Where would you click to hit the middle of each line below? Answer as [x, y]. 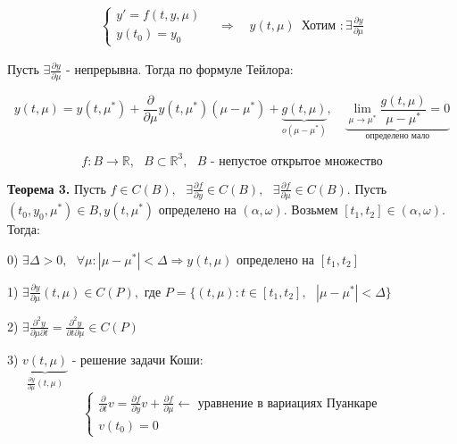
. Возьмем [311, 209]
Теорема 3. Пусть [57, 188]
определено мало [398, 135]
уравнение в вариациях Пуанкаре [287, 403]
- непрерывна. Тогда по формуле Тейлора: [180, 69]
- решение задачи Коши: [137, 360]
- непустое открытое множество [297, 161]
